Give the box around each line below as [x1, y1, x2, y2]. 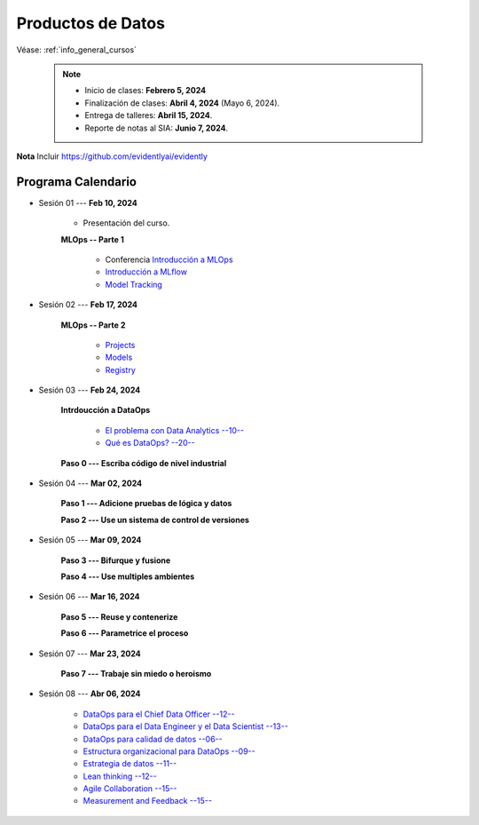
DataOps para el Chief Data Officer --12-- [82, 709, 235, 719]
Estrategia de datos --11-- [82, 758, 177, 769]
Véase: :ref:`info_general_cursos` [16, 44, 137, 55]
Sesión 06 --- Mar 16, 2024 [38, 591, 141, 602]
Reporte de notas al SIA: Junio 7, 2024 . [84, 123, 229, 133]
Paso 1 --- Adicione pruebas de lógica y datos [60, 498, 232, 509]
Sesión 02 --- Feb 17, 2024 [38, 299, 137, 310]
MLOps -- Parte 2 [60, 320, 126, 330]
